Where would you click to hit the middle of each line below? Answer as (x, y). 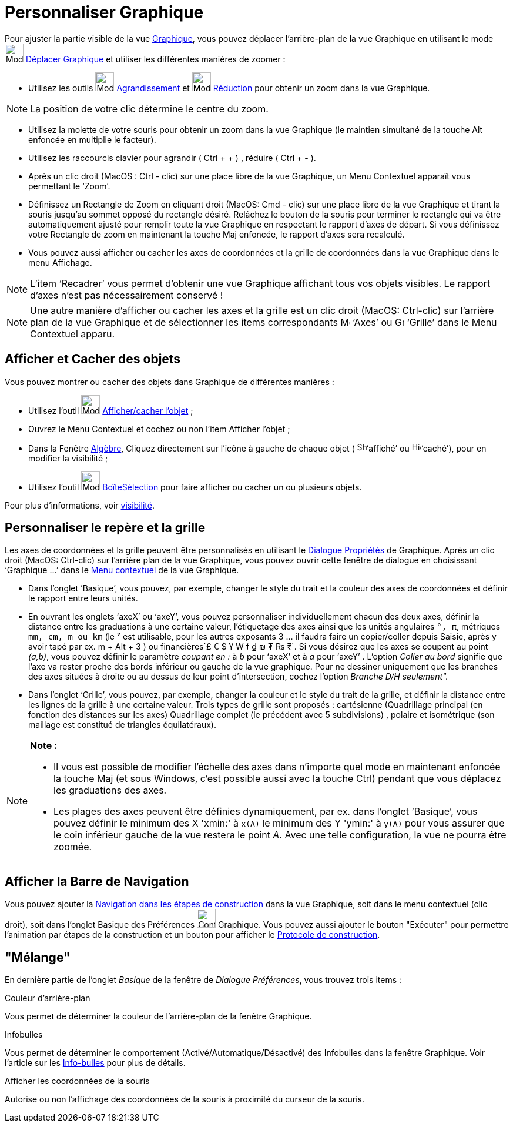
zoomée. (73, 847)
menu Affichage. (60, 262)
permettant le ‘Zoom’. (69, 186)
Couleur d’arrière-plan (48, 998)
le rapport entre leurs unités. (83, 598)
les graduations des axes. (110, 790)
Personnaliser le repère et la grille (105, 528)
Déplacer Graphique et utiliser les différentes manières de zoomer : (155, 59)
